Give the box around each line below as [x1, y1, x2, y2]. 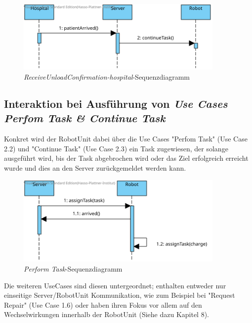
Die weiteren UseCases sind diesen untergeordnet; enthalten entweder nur [4, 280, 226, 290]
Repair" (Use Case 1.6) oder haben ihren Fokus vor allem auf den [4, 299, 202, 310]
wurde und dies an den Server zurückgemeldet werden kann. [4, 163, 186, 173]
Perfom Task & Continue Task [4, 110, 166, 126]
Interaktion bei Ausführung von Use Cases [4, 96, 228, 111]
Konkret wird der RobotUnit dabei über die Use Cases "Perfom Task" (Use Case [4, 134, 248, 144]
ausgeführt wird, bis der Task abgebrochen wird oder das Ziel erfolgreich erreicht [4, 153, 249, 163]
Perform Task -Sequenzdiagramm [24, 264, 123, 274]
